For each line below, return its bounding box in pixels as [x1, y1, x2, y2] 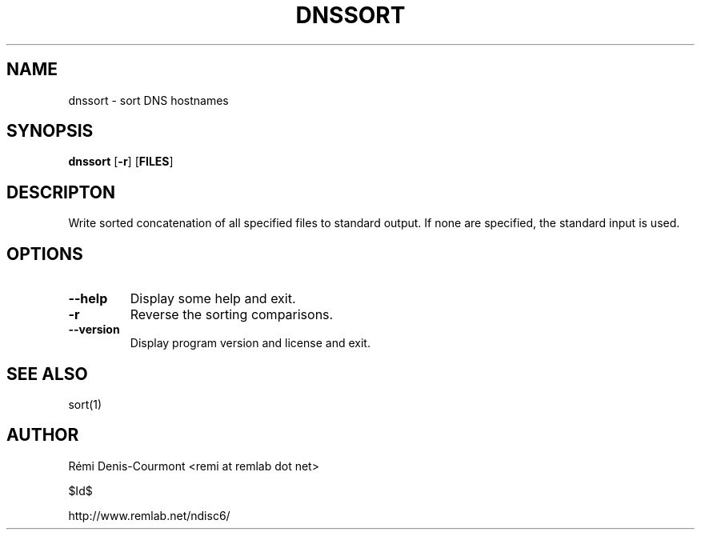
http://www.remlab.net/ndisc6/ [68, 508, 230, 522]
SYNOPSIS [6, 121, 94, 142]
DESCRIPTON [6, 182, 116, 202]
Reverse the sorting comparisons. [130, 306, 334, 323]
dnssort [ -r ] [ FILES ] [68, 154, 174, 169]
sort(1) [68, 397, 102, 411]
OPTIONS [6, 243, 83, 264]
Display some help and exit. [130, 290, 296, 307]
